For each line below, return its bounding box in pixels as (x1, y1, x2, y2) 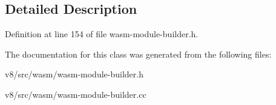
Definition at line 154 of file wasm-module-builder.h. (5, 28, 199, 40)
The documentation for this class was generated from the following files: (5, 47, 272, 60)
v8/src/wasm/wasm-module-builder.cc (5, 88, 146, 100)
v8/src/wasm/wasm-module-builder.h (5, 68, 143, 80)
